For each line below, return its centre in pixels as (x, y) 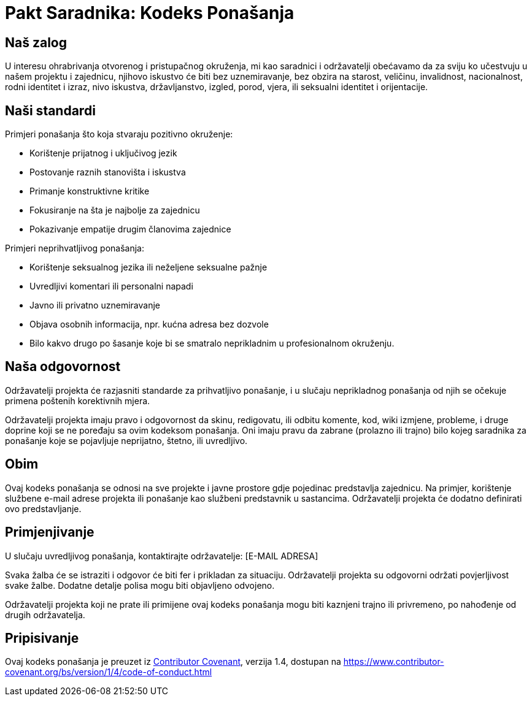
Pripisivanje (42, 638)
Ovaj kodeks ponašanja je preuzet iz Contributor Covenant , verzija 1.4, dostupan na (173, 662)
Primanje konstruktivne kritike (90, 191)
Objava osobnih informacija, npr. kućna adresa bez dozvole (149, 324)
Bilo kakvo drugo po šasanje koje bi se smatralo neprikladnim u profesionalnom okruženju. (212, 343)
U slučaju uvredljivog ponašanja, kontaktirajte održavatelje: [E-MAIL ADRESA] (162, 556)
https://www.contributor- (394, 662)
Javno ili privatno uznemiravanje (95, 305)
